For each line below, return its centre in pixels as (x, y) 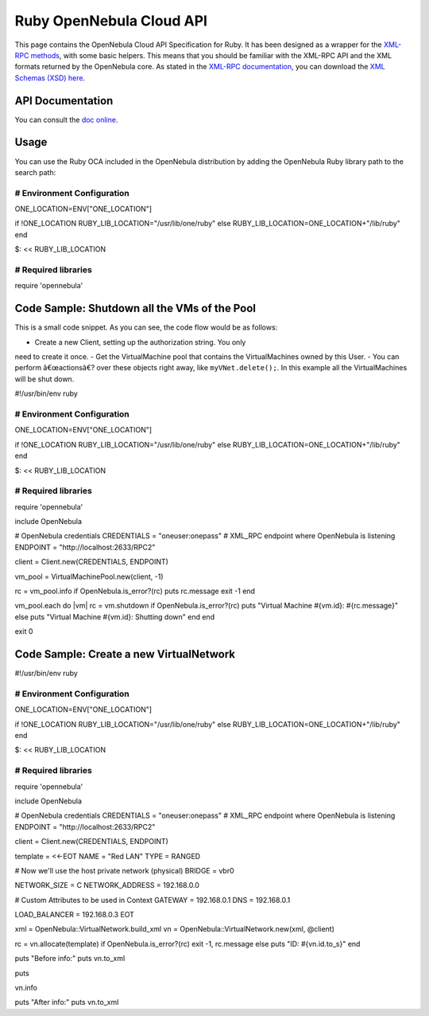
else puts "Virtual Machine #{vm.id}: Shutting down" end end (114, 616)
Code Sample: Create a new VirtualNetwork (125, 654)
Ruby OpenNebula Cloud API (111, 21)
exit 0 (24, 631)
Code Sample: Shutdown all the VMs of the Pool (135, 309)
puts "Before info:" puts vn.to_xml (70, 959)
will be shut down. (44, 379)
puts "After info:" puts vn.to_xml (67, 1002)
